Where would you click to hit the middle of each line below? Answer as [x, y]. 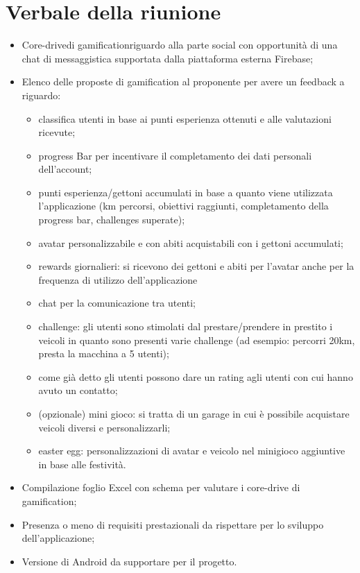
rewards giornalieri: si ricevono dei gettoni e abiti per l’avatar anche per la [196, 266]
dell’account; [65, 169]
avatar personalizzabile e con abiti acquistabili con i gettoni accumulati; [191, 242]
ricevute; [57, 132]
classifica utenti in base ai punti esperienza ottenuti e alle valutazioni [185, 118]
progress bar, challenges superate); [112, 220]
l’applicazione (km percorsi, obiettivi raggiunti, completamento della [183, 206]
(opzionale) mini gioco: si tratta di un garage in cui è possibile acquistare [194, 413]
